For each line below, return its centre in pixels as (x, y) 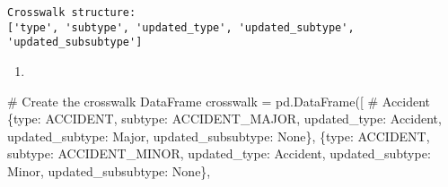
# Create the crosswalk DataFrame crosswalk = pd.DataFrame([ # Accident (219, 101)
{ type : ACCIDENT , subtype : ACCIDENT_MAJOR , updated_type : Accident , (224, 119)
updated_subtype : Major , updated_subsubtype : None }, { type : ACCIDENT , (219, 136)
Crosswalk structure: (72, 13)
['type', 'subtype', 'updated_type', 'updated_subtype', (181, 27)
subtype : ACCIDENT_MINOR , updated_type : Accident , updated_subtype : (219, 153)
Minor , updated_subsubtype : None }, (109, 170)
